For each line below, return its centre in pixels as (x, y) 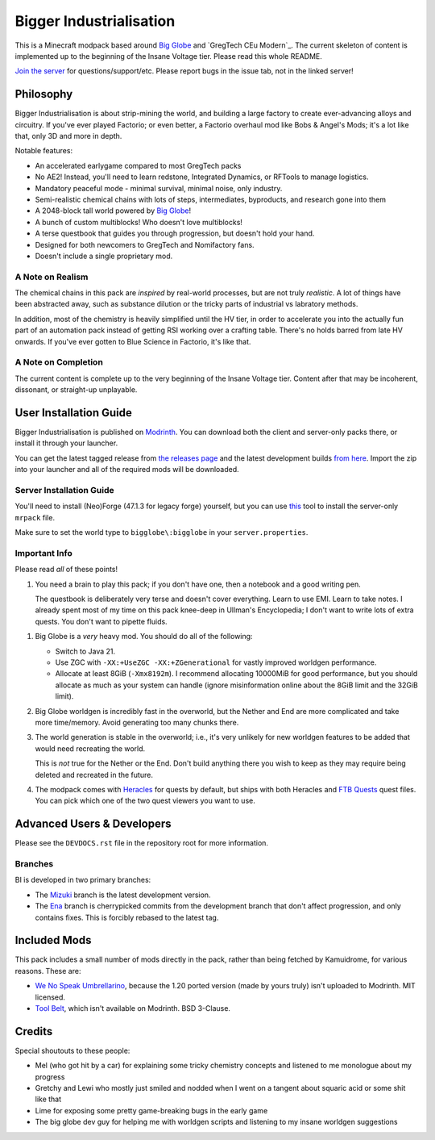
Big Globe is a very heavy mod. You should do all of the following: (144, 637)
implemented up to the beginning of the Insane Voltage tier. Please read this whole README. (168, 56)
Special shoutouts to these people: (72, 1050)
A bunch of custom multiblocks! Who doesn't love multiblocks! (139, 222)
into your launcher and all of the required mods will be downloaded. (127, 470)
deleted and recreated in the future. (94, 775)
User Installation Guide (74, 413)
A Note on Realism (52, 277)
